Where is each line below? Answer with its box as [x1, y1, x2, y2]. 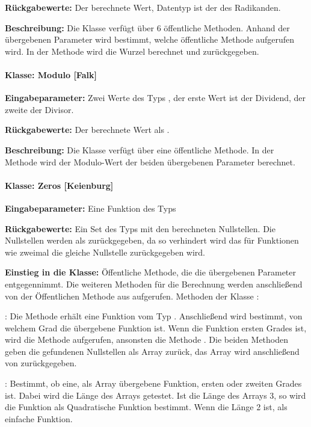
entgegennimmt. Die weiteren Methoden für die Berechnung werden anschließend [5, 277, 303, 290]
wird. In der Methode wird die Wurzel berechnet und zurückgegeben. [5, 45, 259, 57]
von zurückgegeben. [5, 357, 77, 369]
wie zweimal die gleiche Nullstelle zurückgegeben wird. [5, 245, 206, 258]
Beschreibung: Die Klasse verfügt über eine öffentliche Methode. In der [5, 143, 274, 156]
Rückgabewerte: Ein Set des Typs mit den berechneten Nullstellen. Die [5, 222, 276, 235]
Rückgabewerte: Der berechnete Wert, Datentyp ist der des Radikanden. [5, 1, 281, 13]
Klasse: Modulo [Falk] [5, 68, 97, 81]
